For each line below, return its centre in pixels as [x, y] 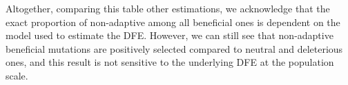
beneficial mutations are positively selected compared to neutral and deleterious [174, 48]
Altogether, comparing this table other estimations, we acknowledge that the [168, 8]
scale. [17, 75]
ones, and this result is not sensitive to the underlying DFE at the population [170, 62]
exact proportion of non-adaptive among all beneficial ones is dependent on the [173, 22]
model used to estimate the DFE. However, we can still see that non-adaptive [170, 35]
